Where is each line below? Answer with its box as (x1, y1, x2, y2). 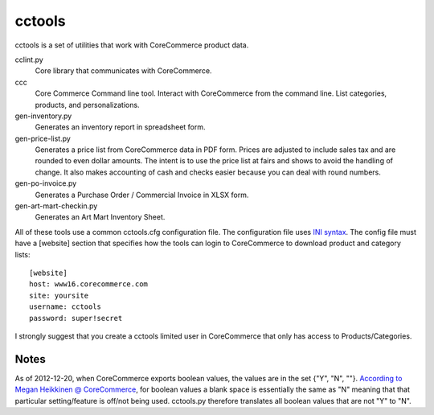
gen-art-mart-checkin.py (14, 201, 98, 211)
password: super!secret (29, 314, 123, 323)
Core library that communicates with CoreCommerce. (35, 66, 212, 76)
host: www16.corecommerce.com (29, 280, 149, 289)
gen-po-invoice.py (14, 179, 77, 188)
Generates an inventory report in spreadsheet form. (35, 122, 206, 132)
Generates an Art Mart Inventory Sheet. (35, 212, 166, 222)
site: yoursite (29, 290, 89, 300)
